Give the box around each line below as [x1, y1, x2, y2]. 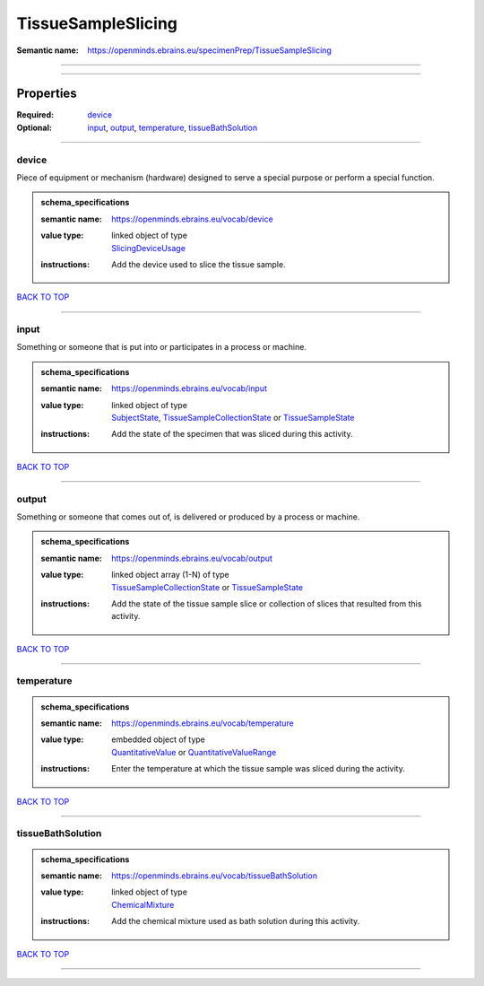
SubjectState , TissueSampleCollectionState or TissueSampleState [111, 413, 355, 423]
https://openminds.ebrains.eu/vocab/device [111, 214, 273, 224]
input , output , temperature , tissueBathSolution [87, 122, 258, 133]
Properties [16, 86, 77, 101]
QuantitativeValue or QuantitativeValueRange [111, 746, 277, 757]
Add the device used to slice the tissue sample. [111, 258, 286, 269]
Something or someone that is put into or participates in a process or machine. [16, 342, 307, 353]
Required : [16, 109, 54, 120]
